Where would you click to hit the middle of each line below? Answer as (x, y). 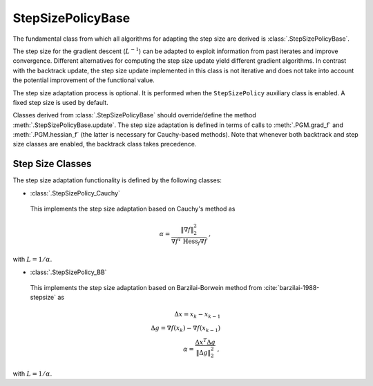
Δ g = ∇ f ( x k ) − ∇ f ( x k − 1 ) (186, 329)
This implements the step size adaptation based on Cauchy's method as (133, 209)
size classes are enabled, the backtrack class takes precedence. (105, 144)
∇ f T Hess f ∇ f (189, 241)
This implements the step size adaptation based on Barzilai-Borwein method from (146, 287)
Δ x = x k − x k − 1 (197, 316)
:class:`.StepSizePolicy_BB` (68, 272)
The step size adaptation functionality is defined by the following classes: (117, 180)
